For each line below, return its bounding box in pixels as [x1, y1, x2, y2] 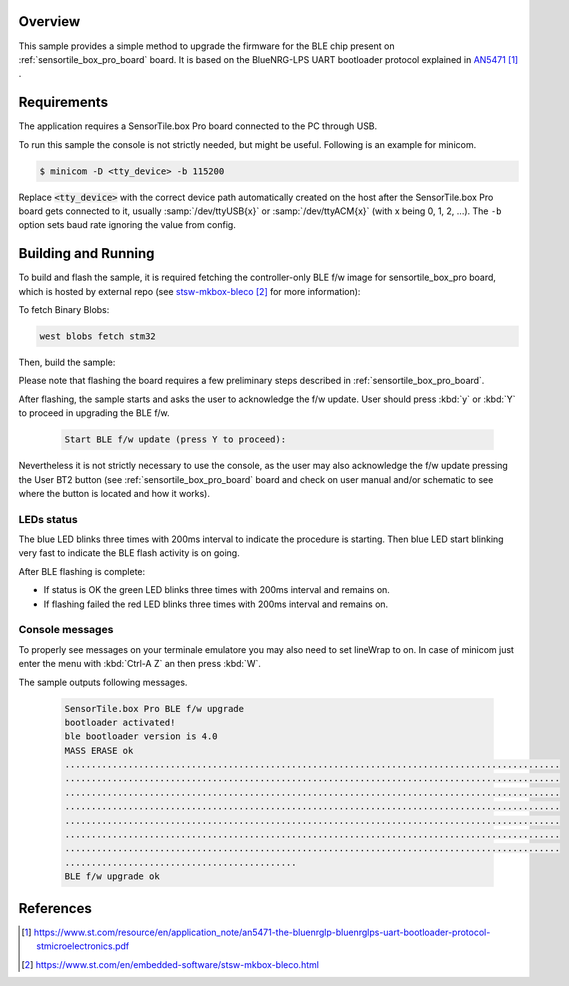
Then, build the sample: [18, 356, 116, 368]
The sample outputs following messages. [18, 676, 188, 688]
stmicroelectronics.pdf [36, 940, 130, 952]
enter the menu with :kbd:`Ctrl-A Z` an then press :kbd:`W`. [18, 658, 262, 670]
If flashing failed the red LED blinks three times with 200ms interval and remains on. [43, 598, 389, 610]
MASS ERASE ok [64, 745, 134, 756]
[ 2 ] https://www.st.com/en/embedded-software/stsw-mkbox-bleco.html [21, 958, 320, 970]
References [18, 900, 92, 917]
